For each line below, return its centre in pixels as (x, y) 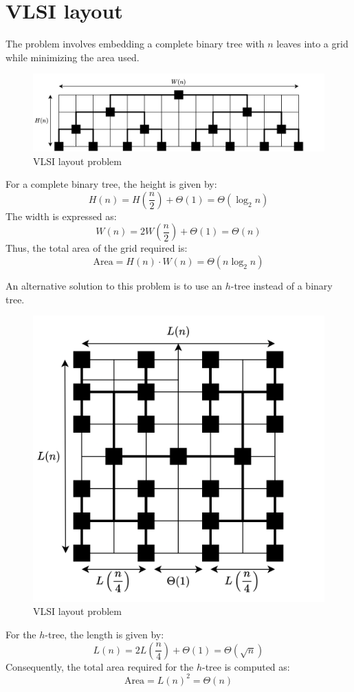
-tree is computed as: (246, 666)
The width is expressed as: (61, 216)
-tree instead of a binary (281, 285)
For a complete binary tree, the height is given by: (111, 184)
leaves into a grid (312, 44)
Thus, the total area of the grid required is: (97, 248)
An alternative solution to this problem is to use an (114, 285)
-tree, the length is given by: (104, 634)
